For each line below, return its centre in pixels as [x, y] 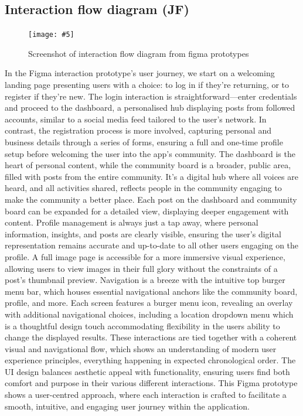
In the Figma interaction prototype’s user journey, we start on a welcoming [140, 73]
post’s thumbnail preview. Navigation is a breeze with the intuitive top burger [145, 280]
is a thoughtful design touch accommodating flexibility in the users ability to [142, 325]
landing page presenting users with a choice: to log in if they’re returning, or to [147, 85]
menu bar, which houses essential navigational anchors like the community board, [151, 291]
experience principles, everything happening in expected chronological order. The [150, 360]
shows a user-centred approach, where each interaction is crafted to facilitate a [146, 395]
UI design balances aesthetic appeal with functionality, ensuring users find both [147, 371]
